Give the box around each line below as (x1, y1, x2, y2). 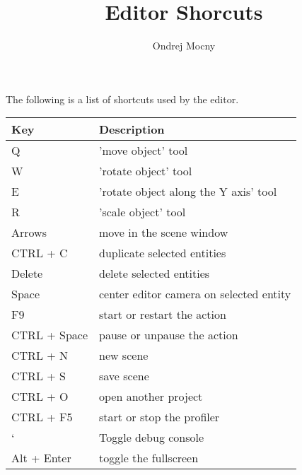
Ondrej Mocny (152, 38, 216, 53)
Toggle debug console (98, 429, 204, 446)
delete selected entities (98, 265, 210, 282)
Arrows (11, 224, 47, 241)
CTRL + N (11, 347, 68, 364)
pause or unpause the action (98, 327, 238, 344)
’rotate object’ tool (98, 163, 192, 180)
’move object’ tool (98, 142, 188, 159)
